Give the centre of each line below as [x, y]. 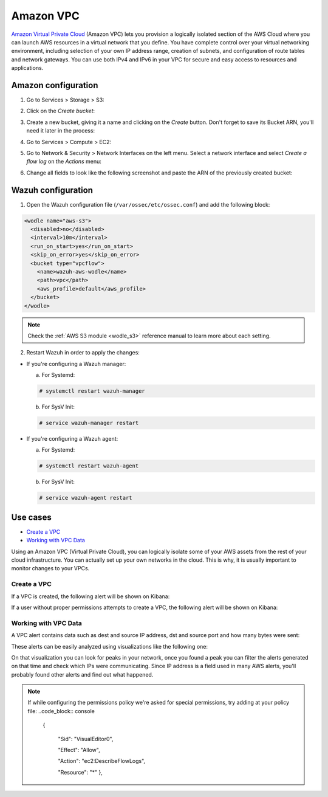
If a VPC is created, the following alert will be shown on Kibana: [91, 596]
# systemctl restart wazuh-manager [92, 391]
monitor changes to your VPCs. [50, 568]
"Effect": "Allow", [79, 750]
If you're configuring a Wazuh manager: [76, 364]
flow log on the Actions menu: [64, 162]
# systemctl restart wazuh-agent [89, 466]
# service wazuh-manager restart [89, 423]
